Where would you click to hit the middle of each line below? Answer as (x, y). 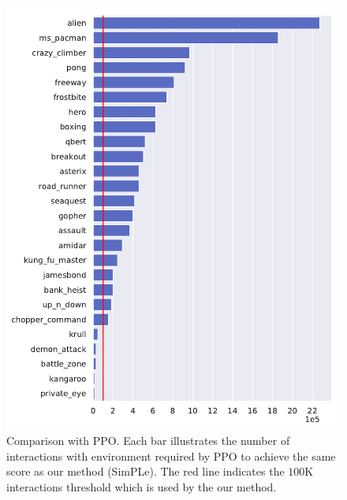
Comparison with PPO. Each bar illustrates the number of (148, 441)
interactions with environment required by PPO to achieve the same (171, 456)
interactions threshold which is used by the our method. (142, 486)
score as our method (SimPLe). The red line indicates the (146, 471)
